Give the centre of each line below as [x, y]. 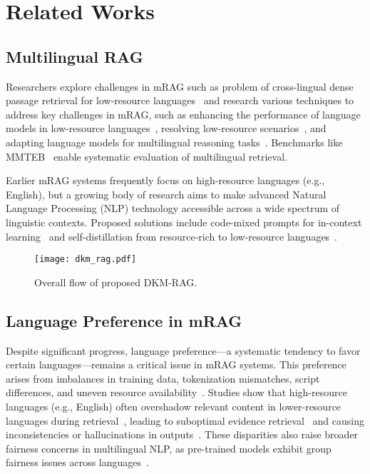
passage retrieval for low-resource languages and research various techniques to [180, 100]
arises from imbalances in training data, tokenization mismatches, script [163, 378]
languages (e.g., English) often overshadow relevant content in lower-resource [174, 406]
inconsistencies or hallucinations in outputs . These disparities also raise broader [182, 434]
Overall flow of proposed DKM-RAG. [116, 282]
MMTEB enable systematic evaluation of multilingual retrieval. [147, 156]
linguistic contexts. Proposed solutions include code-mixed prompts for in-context [184, 222]
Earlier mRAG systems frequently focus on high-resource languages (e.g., [165, 180]
